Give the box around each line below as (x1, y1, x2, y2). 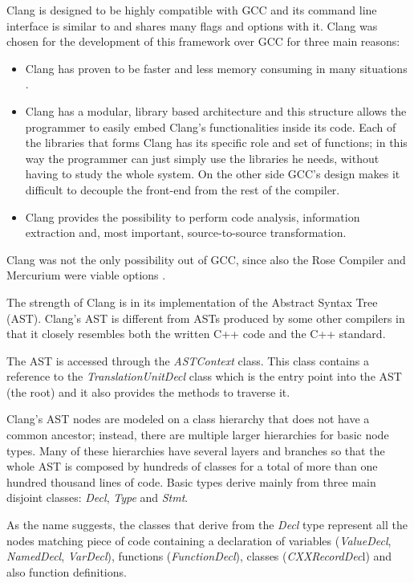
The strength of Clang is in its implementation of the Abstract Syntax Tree (6, 293, 378, 310)
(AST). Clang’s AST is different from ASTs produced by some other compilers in (6, 309, 405, 326)
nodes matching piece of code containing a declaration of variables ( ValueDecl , (6, 532, 392, 548)
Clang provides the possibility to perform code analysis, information (25, 208, 360, 225)
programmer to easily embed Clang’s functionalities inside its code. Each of (25, 118, 396, 135)
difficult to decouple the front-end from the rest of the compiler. (25, 181, 340, 198)
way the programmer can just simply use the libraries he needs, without (25, 149, 379, 166)
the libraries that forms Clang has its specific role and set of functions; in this (25, 134, 408, 151)
